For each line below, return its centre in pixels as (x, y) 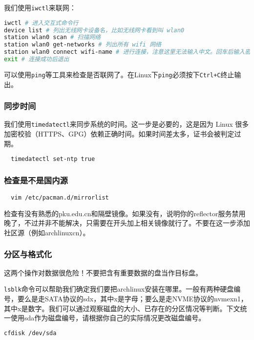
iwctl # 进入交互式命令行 (41, 23)
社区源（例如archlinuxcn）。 (47, 232)
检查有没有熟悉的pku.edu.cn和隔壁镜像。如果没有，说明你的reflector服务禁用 (125, 213)
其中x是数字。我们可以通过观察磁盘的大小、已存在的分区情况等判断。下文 (122, 308)
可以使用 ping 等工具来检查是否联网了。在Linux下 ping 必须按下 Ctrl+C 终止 (119, 74)
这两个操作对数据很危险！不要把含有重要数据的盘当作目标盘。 (103, 272)
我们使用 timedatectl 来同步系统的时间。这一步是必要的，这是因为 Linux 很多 (127, 124)
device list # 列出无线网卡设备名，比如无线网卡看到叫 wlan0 (94, 30)
